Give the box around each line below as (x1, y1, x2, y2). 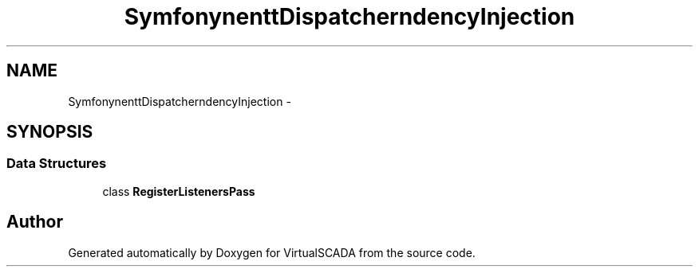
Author (6, 212, 63, 232)
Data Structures (6, 155, 107, 172)
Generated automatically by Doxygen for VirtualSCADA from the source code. (68, 245, 476, 259)
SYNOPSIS (6, 122, 93, 142)
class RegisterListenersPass (102, 184, 255, 198)
